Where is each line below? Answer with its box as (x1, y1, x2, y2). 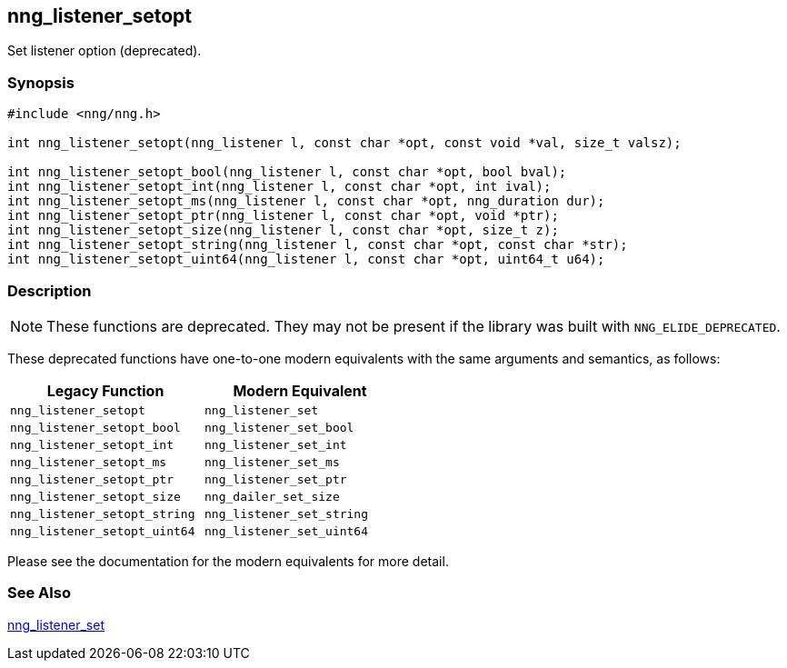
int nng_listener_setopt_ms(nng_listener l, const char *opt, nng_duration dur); (7, 194, 605, 209)
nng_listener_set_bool (204, 420, 354, 434)
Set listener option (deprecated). (7, 43, 202, 59)
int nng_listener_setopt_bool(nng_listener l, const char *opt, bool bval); (7, 165, 567, 180)
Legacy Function (46, 381, 164, 400)
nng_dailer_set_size (204, 489, 340, 503)
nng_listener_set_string (204, 506, 369, 521)
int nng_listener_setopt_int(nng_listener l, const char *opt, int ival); (7, 179, 552, 194)
